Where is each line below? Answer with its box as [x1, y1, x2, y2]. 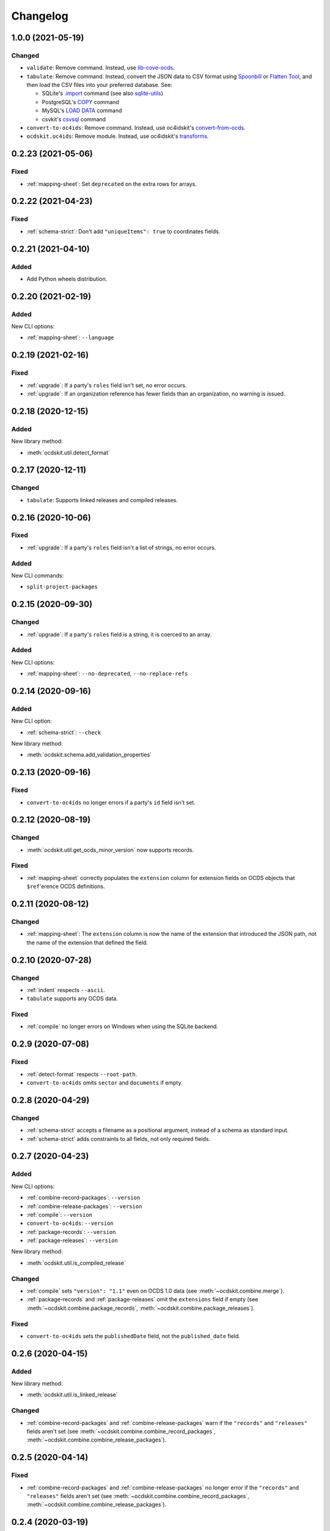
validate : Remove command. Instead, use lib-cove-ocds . [26, 64, 175, 72]
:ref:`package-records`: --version [26, 1228, 116, 1235]
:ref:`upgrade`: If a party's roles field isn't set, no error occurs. [26, 382, 187, 389]
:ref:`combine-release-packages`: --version [26, 1202, 142, 1209]
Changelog [11, 9, 68, 23]
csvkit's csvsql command [42, 115, 106, 122]
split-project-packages [26, 584, 98, 590]
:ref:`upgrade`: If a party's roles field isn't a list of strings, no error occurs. [26, 544, 216, 551]
